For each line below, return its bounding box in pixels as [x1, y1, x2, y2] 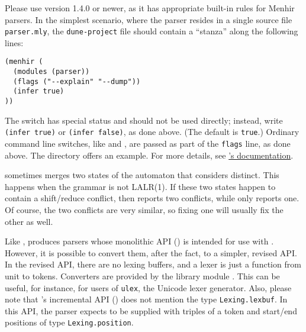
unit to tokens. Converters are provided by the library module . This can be [5, 269, 280, 282]
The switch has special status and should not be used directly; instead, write [5, 114, 283, 126]
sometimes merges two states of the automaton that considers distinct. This [5, 169, 279, 181]
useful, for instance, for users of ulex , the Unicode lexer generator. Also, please [5, 281, 292, 294]
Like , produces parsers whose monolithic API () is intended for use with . [5, 235, 274, 247]
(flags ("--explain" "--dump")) [13, 77, 141, 86]
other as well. [5, 215, 53, 227]
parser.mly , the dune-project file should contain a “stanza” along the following [5, 25, 298, 37]
